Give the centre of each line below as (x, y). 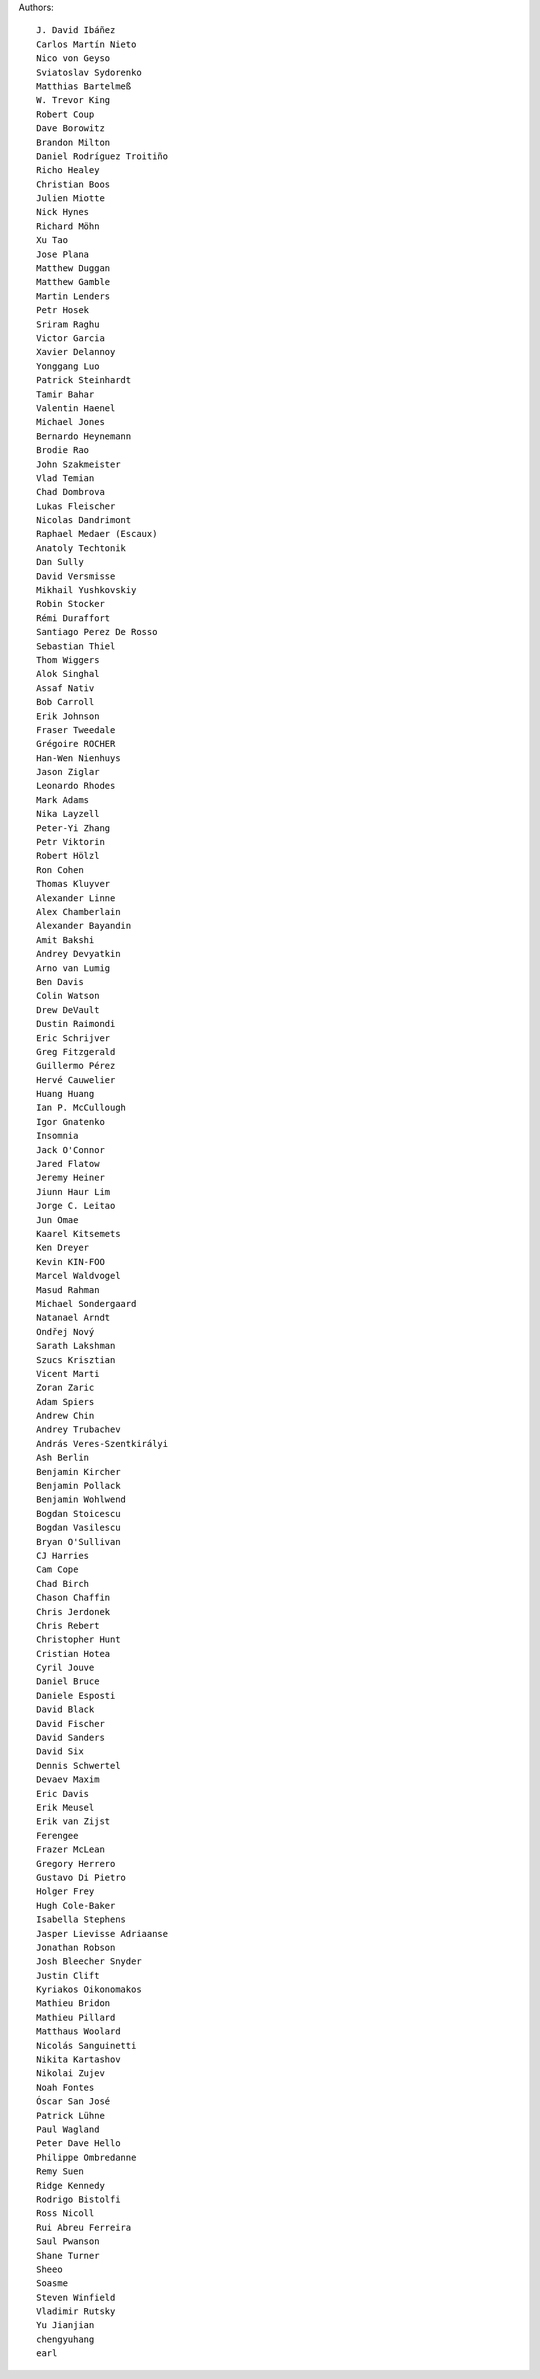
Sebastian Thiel (76, 646)
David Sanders (70, 1738)
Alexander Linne (76, 898)
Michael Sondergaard (86, 1303)
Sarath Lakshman (76, 1346)
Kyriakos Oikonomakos (89, 1989)
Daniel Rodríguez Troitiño (102, 156)
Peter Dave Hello (78, 2143)
